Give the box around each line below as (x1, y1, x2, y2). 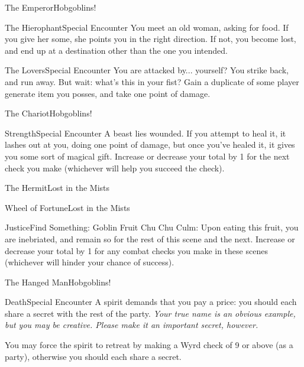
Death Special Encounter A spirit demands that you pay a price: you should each (5, 295, 297, 308)
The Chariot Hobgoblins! (5, 107, 92, 119)
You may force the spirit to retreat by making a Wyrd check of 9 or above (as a (5, 339, 293, 351)
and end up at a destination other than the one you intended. (5, 44, 228, 56)
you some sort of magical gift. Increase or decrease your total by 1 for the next (5, 150, 290, 162)
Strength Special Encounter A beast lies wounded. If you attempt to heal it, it (5, 126, 286, 139)
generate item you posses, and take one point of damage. (5, 87, 211, 99)
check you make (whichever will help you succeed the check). (5, 161, 225, 174)
